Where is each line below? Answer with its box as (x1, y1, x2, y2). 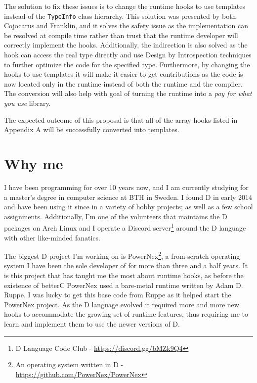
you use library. (4, 98, 51, 108)
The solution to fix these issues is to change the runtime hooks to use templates (4, 1, 245, 11)
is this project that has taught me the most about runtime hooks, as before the (4, 270, 244, 280)
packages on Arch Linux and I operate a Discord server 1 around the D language (4, 221, 246, 233)
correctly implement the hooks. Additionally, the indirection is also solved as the (4, 40, 248, 50)
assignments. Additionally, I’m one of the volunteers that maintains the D (4, 211, 227, 221)
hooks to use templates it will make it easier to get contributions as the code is (4, 69, 243, 79)
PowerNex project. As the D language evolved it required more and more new (4, 299, 239, 309)
